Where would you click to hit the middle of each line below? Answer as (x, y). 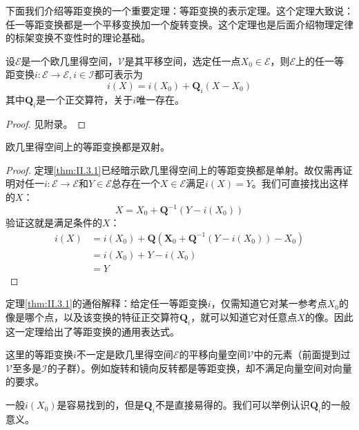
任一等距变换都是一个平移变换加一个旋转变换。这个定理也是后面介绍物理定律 (179, 24)
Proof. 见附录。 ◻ (46, 123)
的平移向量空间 (213, 354)
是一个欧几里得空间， (69, 60)
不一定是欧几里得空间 (125, 354)
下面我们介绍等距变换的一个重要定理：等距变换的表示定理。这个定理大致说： (179, 10)
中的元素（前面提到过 (302, 354)
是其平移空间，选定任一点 (183, 60)
